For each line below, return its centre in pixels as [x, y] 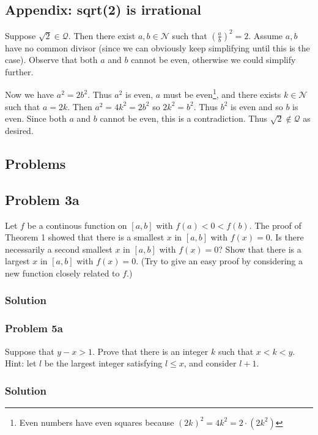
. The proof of [275, 225]
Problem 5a [34, 328]
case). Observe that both [51, 60]
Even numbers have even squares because [97, 422]
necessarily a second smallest [59, 249]
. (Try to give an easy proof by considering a [220, 261]
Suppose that [30, 351]
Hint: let [21, 363]
